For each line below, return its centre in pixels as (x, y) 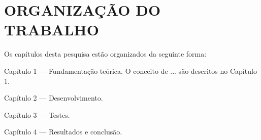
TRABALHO (52, 30)
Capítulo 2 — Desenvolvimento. (54, 98)
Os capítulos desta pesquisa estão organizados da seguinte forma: (105, 54)
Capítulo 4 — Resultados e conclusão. (63, 132)
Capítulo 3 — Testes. (37, 114)
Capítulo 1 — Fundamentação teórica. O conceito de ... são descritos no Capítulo (130, 71)
